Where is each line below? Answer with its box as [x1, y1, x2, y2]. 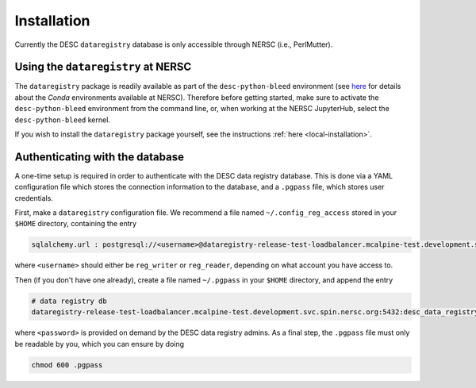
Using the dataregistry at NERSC [14, 60, 192, 74]
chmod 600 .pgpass [31, 360, 103, 369]
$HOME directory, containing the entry [14, 219, 137, 229]
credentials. [14, 193, 53, 202]
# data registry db [31, 296, 107, 305]
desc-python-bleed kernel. [14, 115, 111, 125]
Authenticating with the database [14, 150, 184, 163]
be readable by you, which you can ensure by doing [14, 339, 185, 348]
